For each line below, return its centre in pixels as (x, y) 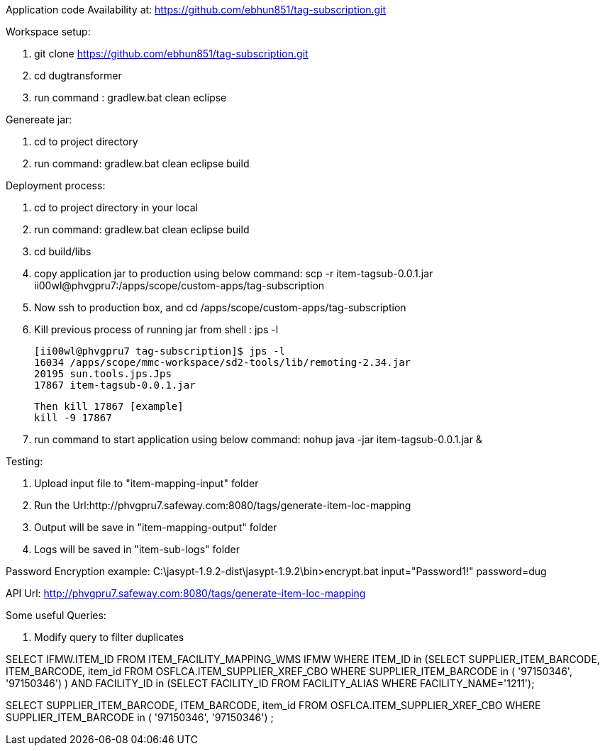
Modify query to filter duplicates (109, 637)
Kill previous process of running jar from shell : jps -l (156, 329)
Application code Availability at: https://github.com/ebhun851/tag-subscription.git (196, 10)
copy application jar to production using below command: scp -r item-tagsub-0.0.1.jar (234, 273)
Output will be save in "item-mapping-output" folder (156, 527)
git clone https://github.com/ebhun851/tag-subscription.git (171, 54)
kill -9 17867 (73, 418)
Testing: (24, 461)
